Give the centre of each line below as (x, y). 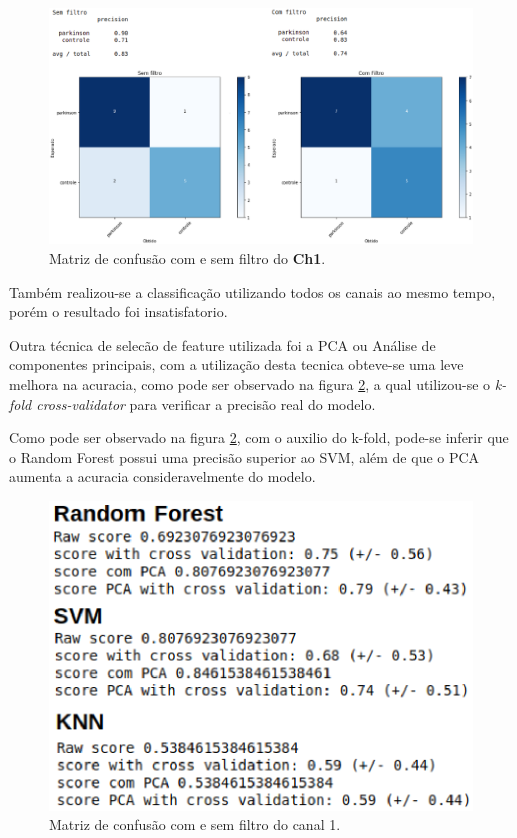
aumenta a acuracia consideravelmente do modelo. (162, 476)
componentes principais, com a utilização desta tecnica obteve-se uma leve (236, 364)
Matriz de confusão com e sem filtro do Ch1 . (187, 258)
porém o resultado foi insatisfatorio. (118, 311)
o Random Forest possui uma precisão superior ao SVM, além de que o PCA (244, 456)
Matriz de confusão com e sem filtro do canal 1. (195, 824)
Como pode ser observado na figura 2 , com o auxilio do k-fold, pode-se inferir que (259, 437)
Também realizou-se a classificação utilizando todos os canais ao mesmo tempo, (252, 291)
